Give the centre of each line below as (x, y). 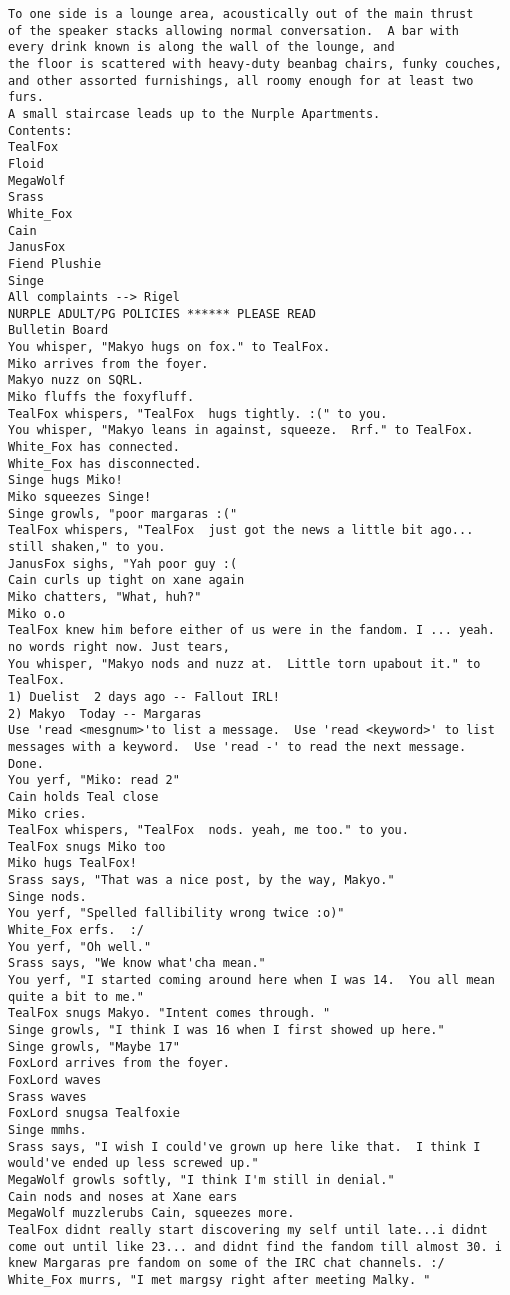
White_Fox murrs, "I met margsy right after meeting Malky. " (219, 1279)
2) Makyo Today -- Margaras (105, 713)
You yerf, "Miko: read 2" (94, 780)
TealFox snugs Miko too (87, 846)
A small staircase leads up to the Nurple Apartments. (194, 113)
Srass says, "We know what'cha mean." (137, 963)
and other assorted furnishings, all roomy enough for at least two (241, 80)
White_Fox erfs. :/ (76, 930)
